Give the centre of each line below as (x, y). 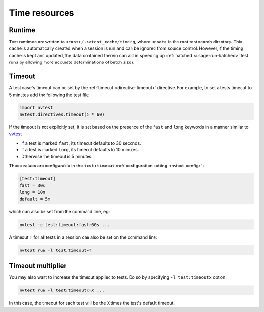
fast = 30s (32, 185)
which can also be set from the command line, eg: (59, 211)
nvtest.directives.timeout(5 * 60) (62, 114)
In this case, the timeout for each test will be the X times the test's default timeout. (92, 303)
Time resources (42, 13)
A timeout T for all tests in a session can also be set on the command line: (83, 237)
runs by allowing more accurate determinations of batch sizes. (72, 62)
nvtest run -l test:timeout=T (55, 250)
